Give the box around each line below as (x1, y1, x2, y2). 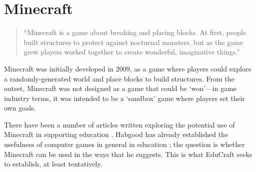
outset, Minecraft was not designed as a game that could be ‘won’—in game (4, 83, 237, 93)
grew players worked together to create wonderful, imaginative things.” (23, 46, 240, 57)
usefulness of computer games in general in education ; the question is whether (4, 139, 245, 149)
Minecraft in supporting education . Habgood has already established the (4, 129, 228, 139)
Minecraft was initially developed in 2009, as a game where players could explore (4, 63, 251, 73)
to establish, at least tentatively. (4, 158, 102, 169)
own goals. (4, 102, 36, 113)
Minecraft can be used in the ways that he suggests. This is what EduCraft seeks (4, 148, 252, 159)
